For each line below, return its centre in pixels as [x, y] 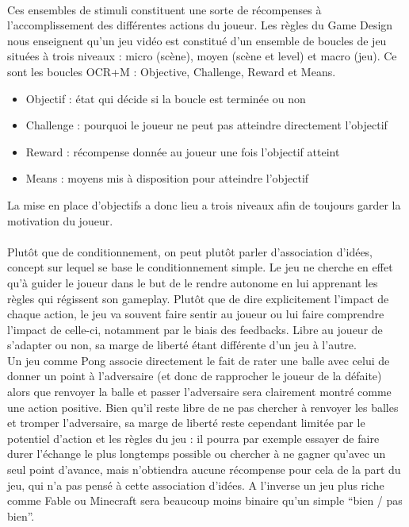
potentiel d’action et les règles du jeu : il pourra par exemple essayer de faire [193, 438]
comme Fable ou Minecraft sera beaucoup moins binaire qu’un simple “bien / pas [205, 500]
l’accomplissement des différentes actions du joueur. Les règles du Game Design [200, 25]
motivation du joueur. [60, 220]
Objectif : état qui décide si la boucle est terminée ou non [166, 98]
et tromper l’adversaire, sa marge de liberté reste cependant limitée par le [186, 423]
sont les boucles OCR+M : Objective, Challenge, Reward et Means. [172, 71]
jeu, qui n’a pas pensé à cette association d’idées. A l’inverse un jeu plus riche [196, 485]
